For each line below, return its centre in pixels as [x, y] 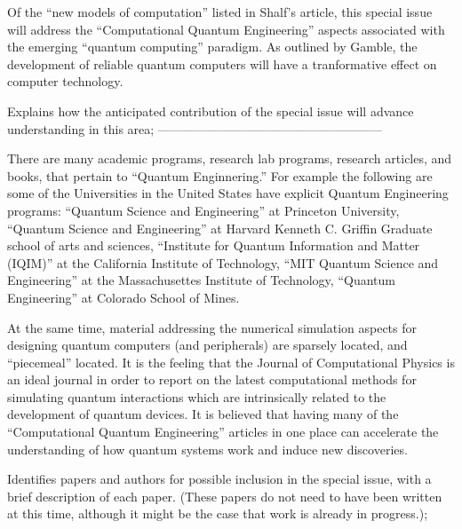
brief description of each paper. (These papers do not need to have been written [225, 496]
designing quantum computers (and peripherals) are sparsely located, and [207, 345]
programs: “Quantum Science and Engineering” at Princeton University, [203, 210]
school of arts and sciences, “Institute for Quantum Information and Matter [214, 245]
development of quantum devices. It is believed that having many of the [203, 414]
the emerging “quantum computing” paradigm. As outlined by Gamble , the [212, 47]
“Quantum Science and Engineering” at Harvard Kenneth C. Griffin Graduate [220, 228]
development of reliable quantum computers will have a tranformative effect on [222, 63]
